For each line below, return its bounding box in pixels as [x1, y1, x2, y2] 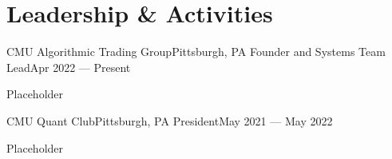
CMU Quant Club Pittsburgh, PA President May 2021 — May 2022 [6, 112, 333, 129]
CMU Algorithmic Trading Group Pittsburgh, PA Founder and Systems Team [6, 43, 386, 60]
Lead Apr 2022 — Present [6, 58, 131, 75]
